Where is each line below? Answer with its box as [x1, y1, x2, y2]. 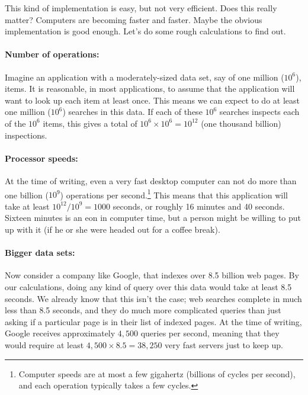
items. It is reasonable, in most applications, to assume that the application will [5, 82, 295, 95]
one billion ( [5, 188, 49, 201]
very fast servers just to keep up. [165, 338, 283, 351]
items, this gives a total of [43, 117, 137, 129]
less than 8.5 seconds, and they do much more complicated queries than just [5, 304, 281, 316]
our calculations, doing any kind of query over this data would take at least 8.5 [5, 280, 292, 293]
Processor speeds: [5, 152, 78, 164]
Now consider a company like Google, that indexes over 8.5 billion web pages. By [5, 269, 299, 281]
